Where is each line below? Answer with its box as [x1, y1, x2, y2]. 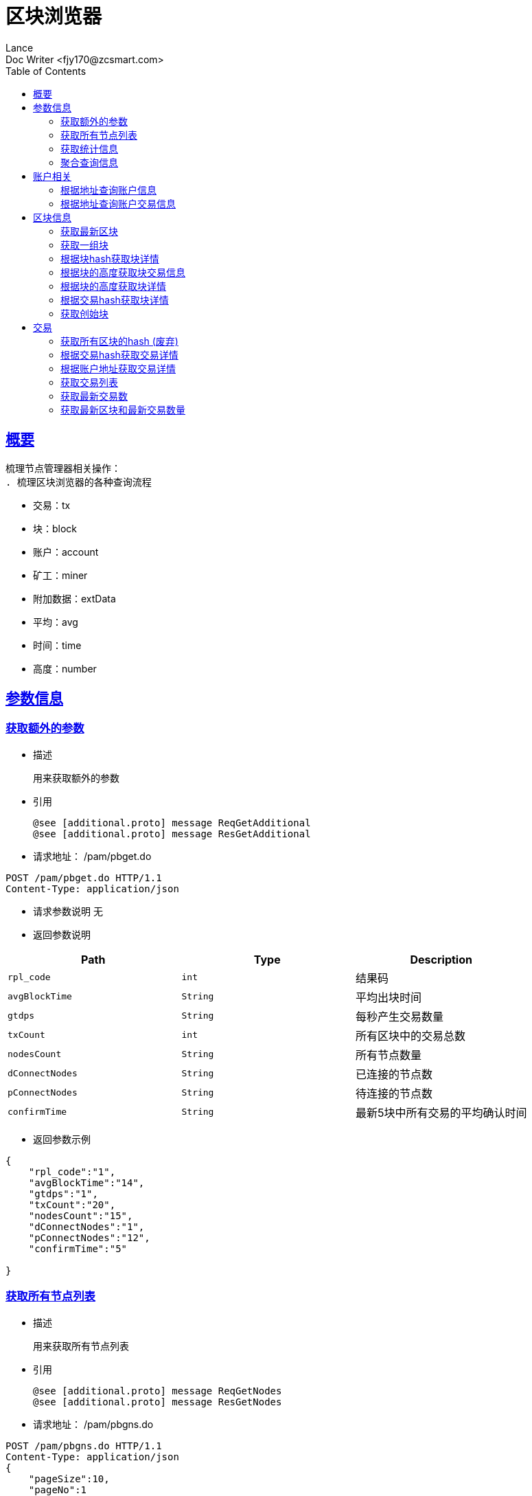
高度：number [33, 662, 97, 675]
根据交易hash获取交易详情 [60, 348, 178, 361]
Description [410, 952, 472, 966]
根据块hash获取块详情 [60, 252, 159, 264]
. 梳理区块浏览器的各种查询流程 [5, 476, 152, 488]
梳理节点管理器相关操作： [5, 462, 121, 474]
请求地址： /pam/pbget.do [33, 850, 152, 862]
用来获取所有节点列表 [33, 1340, 129, 1352]
